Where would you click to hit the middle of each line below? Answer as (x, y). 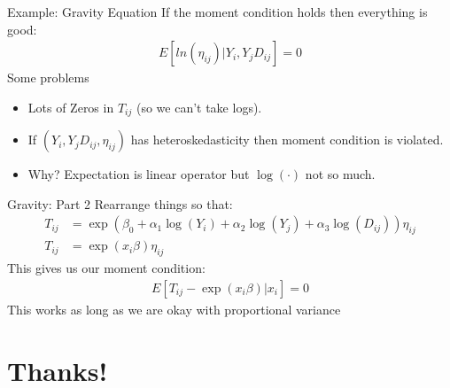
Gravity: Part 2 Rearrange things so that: (120, 203)
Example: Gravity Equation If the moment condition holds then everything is (217, 12)
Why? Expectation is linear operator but (139, 174)
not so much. (340, 174)
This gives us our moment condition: (106, 268)
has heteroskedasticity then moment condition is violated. (287, 140)
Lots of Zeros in (71, 107)
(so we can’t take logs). (199, 107)
